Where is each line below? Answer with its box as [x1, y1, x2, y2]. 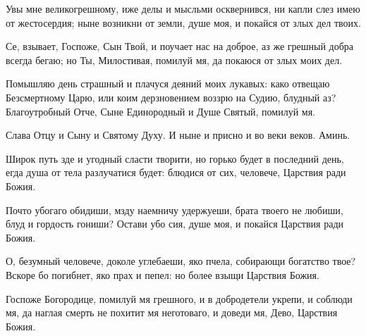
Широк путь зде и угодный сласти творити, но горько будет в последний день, [6, 151, 344, 166]
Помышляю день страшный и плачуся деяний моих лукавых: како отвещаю [6, 76, 330, 91]
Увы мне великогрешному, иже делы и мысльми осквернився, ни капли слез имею [6, 1, 360, 15]
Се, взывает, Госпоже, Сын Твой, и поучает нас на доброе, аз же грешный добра [6, 39, 354, 54]
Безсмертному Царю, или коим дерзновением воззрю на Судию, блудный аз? [6, 89, 336, 104]
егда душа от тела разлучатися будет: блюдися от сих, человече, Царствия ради [6, 165, 346, 180]
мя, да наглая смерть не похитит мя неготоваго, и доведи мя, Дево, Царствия [6, 305, 338, 320]
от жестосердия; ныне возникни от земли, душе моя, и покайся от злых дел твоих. [6, 15, 361, 30]
